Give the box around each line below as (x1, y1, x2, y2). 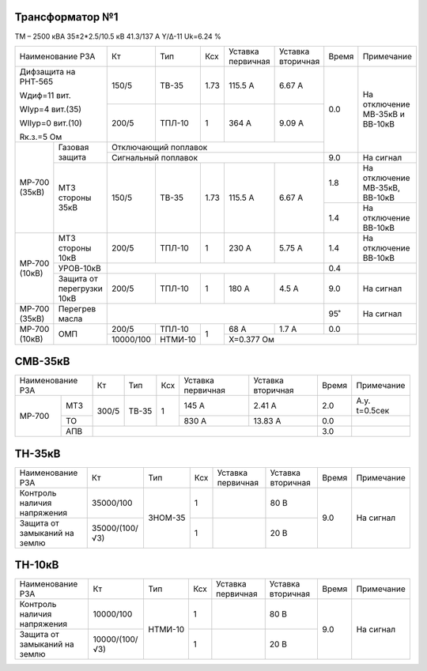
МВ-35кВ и (362, 109, 405, 120)
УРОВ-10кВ (58, 262, 102, 273)
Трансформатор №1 (14, 10, 119, 24)
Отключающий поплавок (111, 141, 208, 153)
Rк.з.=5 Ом (19, 131, 62, 142)
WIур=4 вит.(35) (19, 104, 82, 115)
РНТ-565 (19, 76, 54, 87)
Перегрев (58, 303, 96, 314)
